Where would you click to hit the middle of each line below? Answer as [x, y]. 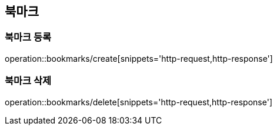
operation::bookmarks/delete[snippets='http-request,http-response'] [138, 102]
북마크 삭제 [28, 81]
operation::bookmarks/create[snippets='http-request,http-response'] [139, 58]
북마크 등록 [28, 37]
